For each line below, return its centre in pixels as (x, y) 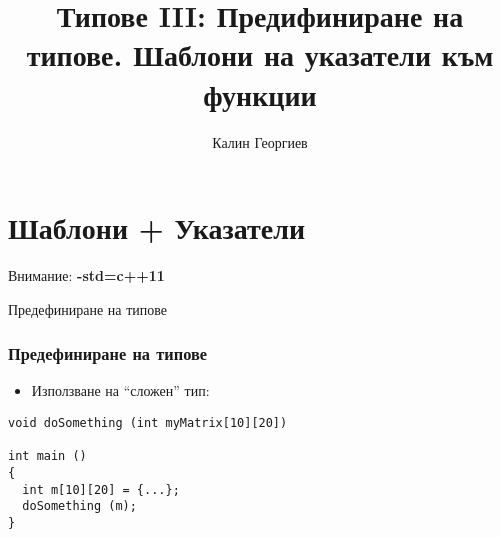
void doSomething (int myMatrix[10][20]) (148, 423)
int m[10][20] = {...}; (101, 489)
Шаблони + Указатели (157, 227)
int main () (47, 456)
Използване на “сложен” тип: (120, 390)
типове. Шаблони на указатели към (260, 54)
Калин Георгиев (260, 141)
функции (260, 93)
